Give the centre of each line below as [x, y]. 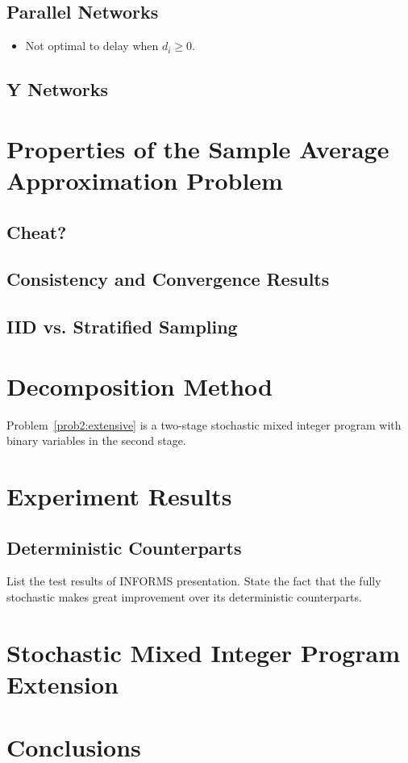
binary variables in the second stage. [96, 440]
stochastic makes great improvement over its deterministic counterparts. [184, 596]
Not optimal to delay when [92, 46]
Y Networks [58, 89]
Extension [62, 683]
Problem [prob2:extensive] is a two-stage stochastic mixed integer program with [204, 424]
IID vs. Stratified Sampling [122, 327]
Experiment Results [119, 495]
